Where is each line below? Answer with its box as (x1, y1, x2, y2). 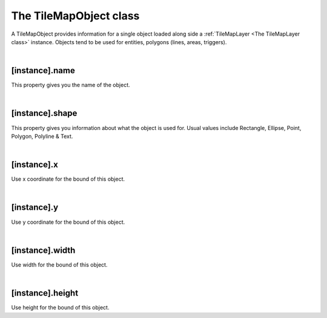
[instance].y (11, 203, 59, 213)
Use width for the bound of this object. (11, 261, 108, 268)
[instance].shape (11, 108, 78, 118)
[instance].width (11, 245, 76, 255)
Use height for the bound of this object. (11, 304, 110, 311)
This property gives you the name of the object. (11, 82, 130, 89)
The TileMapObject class (11, 9, 140, 22)
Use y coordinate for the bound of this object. (11, 218, 125, 226)
